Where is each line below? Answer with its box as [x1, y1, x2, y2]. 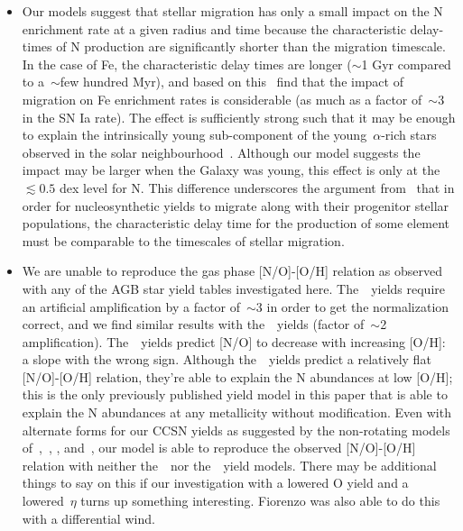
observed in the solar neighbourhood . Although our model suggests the [22, 142, 421, 161]
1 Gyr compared [361, 54, 451, 73]
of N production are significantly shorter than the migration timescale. [56, 37, 446, 56]
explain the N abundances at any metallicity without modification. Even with [22, 403, 451, 422]
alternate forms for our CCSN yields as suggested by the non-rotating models [22, 420, 450, 439]
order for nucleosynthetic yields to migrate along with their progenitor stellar [22, 196, 449, 215]
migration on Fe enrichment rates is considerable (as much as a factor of [22, 89, 422, 108]
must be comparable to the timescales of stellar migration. [22, 231, 345, 250]
